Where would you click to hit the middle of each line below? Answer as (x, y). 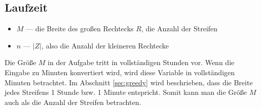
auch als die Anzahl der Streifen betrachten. (73, 102)
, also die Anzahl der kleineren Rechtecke (105, 45)
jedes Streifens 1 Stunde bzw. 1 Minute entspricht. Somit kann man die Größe (126, 92)
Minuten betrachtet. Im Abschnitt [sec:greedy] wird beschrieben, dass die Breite (129, 82)
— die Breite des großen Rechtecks (80, 29)
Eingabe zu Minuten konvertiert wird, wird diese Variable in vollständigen (120, 72)
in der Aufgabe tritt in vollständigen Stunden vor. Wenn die (141, 62)
